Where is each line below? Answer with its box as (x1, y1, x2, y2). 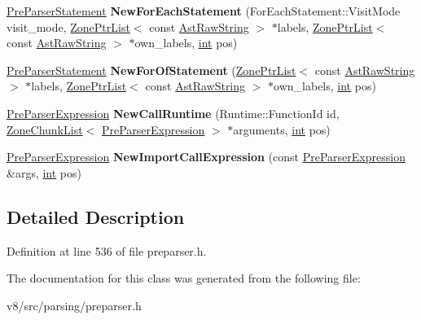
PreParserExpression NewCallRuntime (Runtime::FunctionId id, (7, 104, 340, 121)
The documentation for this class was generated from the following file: (7, 270, 361, 287)
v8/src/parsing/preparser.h (7, 296, 142, 313)
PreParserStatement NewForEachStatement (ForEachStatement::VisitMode (7, 2, 401, 19)
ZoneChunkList (7, 121, 83, 138)
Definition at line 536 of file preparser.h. (7, 242, 207, 259)
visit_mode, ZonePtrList (7, 18, 130, 35)
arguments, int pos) (233, 121, 331, 138)
